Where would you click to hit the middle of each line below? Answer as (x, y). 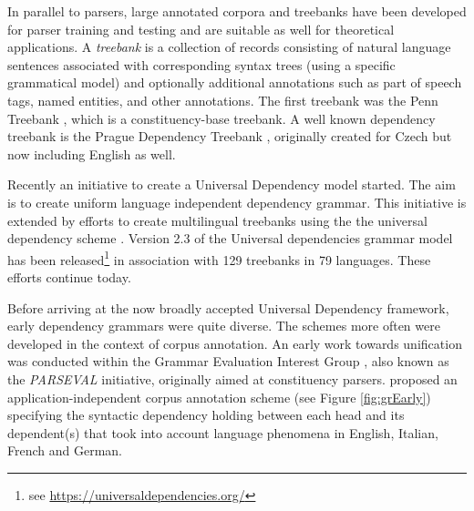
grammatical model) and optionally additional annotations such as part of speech (235, 82)
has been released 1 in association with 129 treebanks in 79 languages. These (219, 258)
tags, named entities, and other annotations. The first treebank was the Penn (223, 100)
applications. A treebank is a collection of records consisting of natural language (229, 47)
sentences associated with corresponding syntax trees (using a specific (201, 64)
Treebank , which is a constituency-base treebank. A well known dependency (222, 118)
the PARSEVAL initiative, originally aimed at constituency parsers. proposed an (232, 378)
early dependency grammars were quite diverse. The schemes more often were (224, 326)
